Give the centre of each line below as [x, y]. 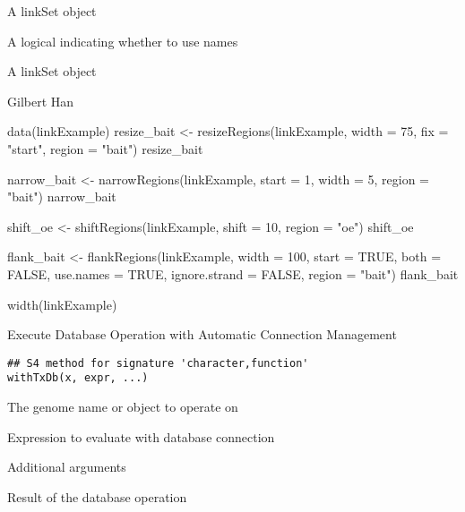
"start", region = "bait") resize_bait [105, 148]
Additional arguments [67, 467]
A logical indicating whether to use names [123, 41]
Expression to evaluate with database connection [141, 436]
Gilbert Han [41, 101]
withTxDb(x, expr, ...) [78, 378]
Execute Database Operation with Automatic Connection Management [202, 334]
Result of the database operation [97, 496]
